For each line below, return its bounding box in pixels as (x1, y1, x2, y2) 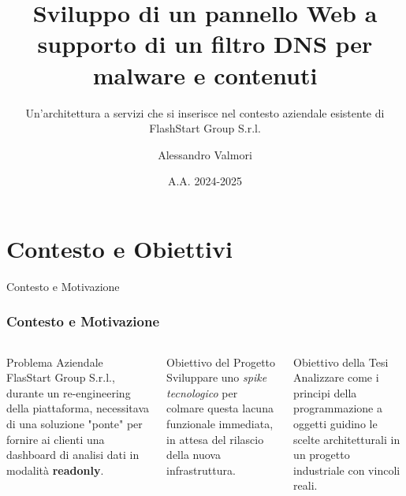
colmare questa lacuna (166, 400, 274, 416)
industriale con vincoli (293, 461, 400, 478)
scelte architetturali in (293, 431, 400, 447)
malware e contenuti (92, 58, 318, 91)
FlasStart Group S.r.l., (6, 369, 115, 386)
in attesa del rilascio (166, 431, 264, 447)
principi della (293, 384, 357, 401)
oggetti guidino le (293, 416, 378, 431)
